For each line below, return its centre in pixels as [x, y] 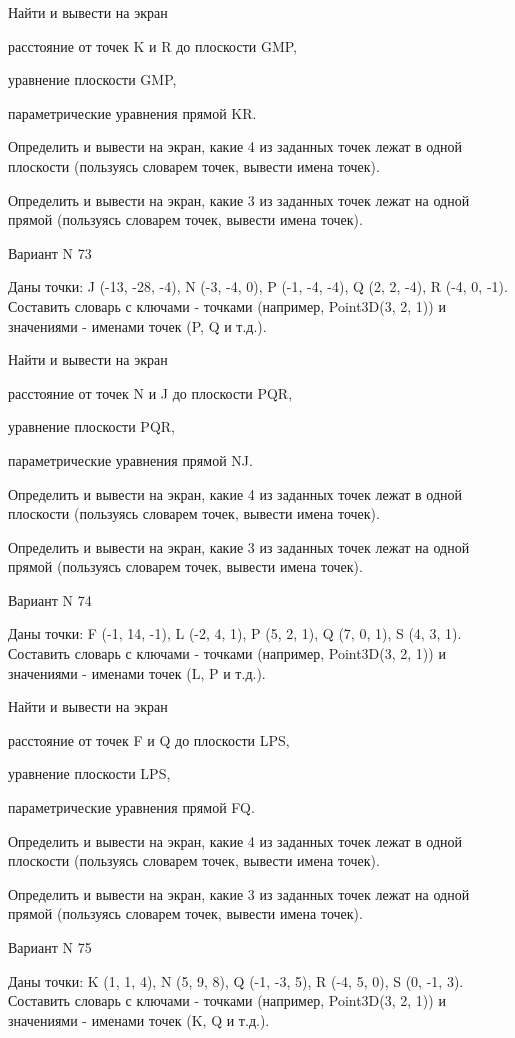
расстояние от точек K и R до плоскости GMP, [153, 45]
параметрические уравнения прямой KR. [132, 112]
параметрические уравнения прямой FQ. [131, 807]
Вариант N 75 [50, 947]
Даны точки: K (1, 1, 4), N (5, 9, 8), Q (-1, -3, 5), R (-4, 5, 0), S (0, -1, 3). [236, 980]
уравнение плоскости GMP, [92, 79]
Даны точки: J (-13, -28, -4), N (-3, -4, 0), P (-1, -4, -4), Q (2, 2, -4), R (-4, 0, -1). [258, 286]
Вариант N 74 [50, 599]
